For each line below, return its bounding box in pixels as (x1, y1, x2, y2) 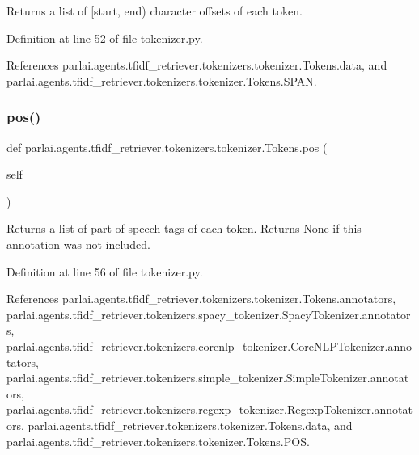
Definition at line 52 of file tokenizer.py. (6, 29, 203, 46)
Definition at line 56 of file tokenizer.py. (6, 263, 203, 280)
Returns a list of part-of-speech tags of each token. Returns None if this (6, 220, 362, 237)
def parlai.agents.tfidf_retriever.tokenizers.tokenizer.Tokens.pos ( (6, 138, 328, 155)
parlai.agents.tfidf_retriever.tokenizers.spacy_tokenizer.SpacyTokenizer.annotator (6, 305, 411, 322)
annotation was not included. (6, 235, 150, 252)
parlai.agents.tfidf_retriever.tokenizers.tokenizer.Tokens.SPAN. (6, 72, 317, 89)
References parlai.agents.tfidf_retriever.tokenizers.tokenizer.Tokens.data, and (6, 57, 387, 74)
